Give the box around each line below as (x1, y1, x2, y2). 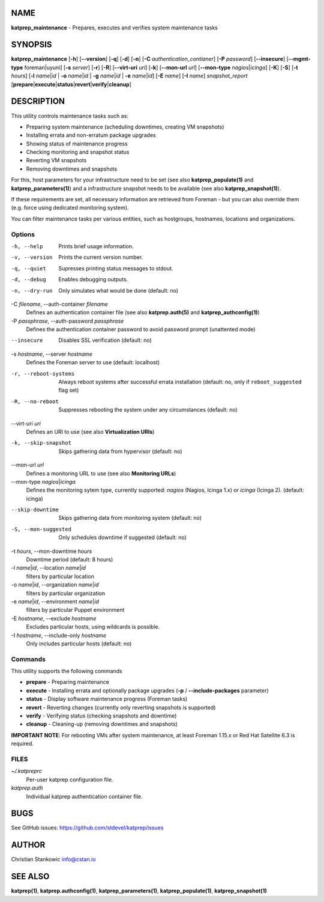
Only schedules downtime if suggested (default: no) (58, 534, 187, 541)
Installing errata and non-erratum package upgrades (26, 132, 156, 139)
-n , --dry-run (11, 287, 53, 294)
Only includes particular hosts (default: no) (26, 640, 132, 647)
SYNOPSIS (11, 40, 52, 50)
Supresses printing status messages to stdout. (58, 264, 173, 272)
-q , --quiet (11, 265, 46, 272)
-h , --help (11, 243, 43, 249)
